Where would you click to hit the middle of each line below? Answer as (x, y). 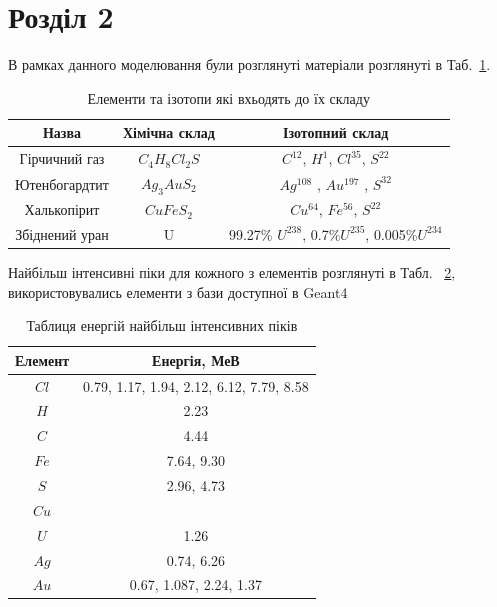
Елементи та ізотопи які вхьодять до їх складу (228, 97)
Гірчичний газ (62, 158)
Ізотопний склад (336, 132)
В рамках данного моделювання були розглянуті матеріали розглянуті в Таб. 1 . (249, 64)
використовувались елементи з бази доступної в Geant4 (178, 291)
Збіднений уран (62, 233)
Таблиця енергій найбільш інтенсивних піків (162, 325)
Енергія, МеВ (196, 359)
